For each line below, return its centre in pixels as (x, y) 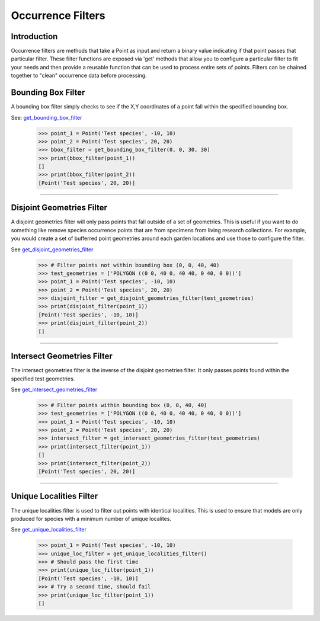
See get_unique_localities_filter (49, 530)
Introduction (34, 36)
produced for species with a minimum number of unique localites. (91, 518)
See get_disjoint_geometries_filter (52, 249)
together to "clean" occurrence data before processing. (79, 76)
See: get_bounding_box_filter (47, 117)
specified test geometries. (43, 379)
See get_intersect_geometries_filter (54, 389)
